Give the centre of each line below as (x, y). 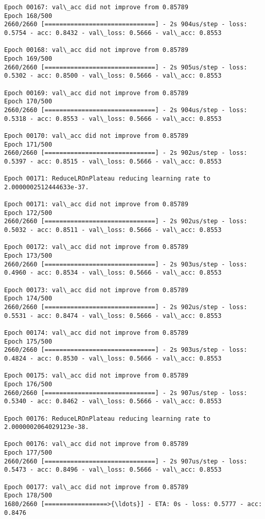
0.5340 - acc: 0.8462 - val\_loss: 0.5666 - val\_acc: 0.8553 (113, 401)
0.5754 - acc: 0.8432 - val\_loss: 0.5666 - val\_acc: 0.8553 (113, 33)
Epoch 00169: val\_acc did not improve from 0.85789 (96, 93)
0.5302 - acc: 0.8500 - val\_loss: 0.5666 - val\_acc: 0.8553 (113, 76)
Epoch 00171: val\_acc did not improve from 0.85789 (96, 204)
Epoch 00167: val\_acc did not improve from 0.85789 (96, 7)
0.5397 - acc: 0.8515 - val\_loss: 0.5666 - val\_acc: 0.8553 (113, 161)
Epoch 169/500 (28, 58)
